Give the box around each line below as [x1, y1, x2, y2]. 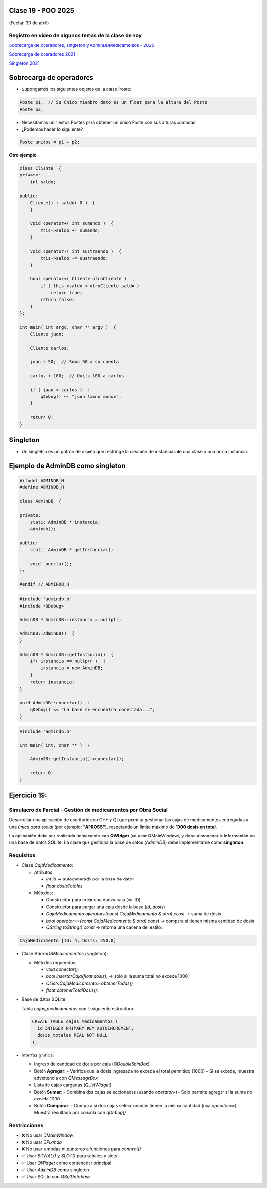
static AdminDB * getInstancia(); [30, 547, 114, 552]
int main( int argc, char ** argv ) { [19, 324, 116, 330]
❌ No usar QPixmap [21, 1139, 62, 1145]
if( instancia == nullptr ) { [30, 658, 106, 664]
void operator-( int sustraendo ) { [30, 248, 122, 254]
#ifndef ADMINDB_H [19, 478, 64, 483]
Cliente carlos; [30, 345, 69, 351]
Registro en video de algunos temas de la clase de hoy [9, 32, 142, 39]
